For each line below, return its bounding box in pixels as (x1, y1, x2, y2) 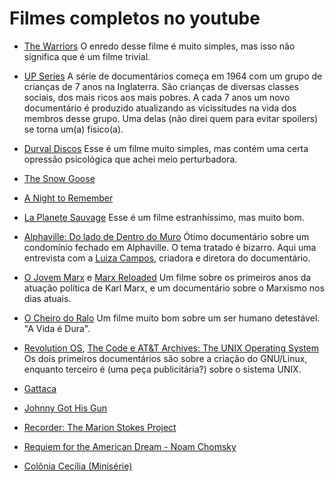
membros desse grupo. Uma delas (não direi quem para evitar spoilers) (23, 112, 319, 124)
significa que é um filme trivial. (23, 50, 151, 62)
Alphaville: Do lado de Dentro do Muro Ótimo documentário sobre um (23, 230, 310, 242)
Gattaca (23, 382, 57, 394)
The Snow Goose (23, 172, 96, 184)
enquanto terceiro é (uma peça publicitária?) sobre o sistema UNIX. (23, 363, 302, 375)
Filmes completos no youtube (9, 7, 261, 30)
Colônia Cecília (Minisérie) (23, 460, 133, 472)
